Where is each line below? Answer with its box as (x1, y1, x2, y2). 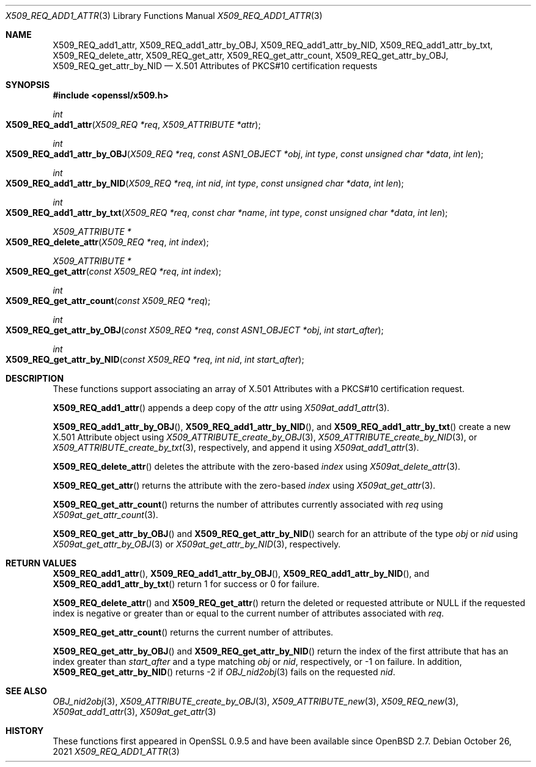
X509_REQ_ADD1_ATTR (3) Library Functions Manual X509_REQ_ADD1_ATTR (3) (6, 10, 323, 21)
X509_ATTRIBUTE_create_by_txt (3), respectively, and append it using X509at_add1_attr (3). (53, 442, 419, 453)
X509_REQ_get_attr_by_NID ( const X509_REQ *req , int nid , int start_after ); (6, 354, 304, 365)
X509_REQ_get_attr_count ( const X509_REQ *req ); (6, 295, 211, 306)
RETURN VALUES (6, 558, 77, 568)
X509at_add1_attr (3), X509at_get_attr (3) (53, 706, 216, 717)
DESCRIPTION (6, 373, 64, 383)
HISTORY (6, 725, 44, 736)
